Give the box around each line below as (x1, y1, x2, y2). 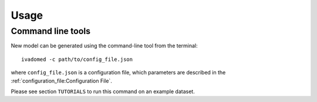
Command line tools (11, 26, 91, 36)
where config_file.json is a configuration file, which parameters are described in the (11, 69, 226, 76)
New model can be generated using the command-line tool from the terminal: (11, 42, 198, 49)
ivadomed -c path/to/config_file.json (21, 56, 133, 63)
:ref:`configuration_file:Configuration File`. (11, 77, 113, 84)
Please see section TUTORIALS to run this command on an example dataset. (11, 88, 195, 95)
